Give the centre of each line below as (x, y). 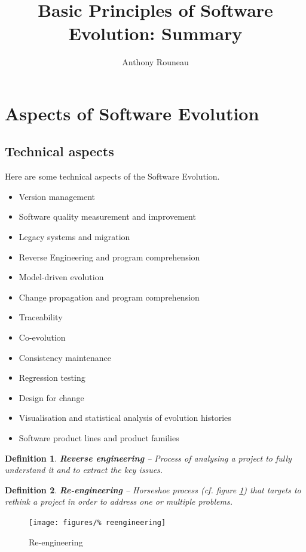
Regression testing (52, 377)
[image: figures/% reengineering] (97, 522)
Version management (57, 196)
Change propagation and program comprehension (109, 297)
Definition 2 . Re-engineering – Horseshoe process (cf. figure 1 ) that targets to (153, 489)
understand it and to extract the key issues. (84, 470)
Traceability (41, 317)
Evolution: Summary (155, 33)
